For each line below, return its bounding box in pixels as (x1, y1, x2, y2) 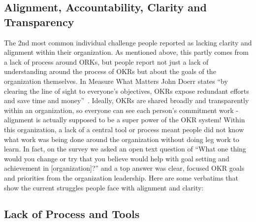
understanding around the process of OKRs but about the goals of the (4, 66, 216, 76)
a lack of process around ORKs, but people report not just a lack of (4, 56, 209, 67)
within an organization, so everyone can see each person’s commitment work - (4, 105, 239, 115)
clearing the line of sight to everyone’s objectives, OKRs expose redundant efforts (4, 85, 249, 96)
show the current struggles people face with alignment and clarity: (4, 182, 204, 192)
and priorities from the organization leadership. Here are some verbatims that (4, 172, 238, 183)
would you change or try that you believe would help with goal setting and (4, 153, 229, 163)
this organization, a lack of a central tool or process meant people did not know (4, 124, 244, 134)
